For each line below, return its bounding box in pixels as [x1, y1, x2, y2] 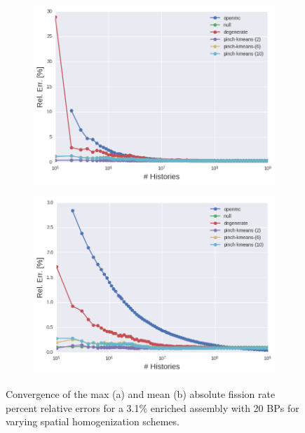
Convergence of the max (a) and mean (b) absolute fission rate [6, 386, 276, 401]
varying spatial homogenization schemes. [6, 414, 179, 429]
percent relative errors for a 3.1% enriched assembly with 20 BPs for [6, 400, 299, 415]
